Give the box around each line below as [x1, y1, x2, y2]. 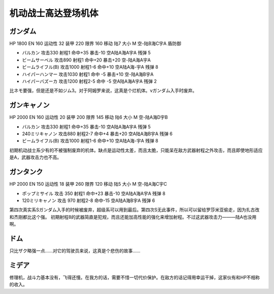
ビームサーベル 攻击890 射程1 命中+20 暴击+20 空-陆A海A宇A [22, 56, 151, 63]
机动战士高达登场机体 [9, 8, 99, 19]
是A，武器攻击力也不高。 [9, 154, 62, 160]
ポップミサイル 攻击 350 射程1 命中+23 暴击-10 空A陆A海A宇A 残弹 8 [22, 190, 166, 196]
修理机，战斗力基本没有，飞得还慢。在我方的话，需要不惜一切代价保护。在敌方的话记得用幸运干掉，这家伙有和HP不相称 [9, 274, 260, 280]
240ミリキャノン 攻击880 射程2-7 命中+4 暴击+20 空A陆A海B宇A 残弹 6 [22, 131, 173, 137]
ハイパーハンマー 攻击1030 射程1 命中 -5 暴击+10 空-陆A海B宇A [22, 71, 154, 77]
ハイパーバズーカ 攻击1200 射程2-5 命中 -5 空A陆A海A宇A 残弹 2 [22, 78, 157, 84]
